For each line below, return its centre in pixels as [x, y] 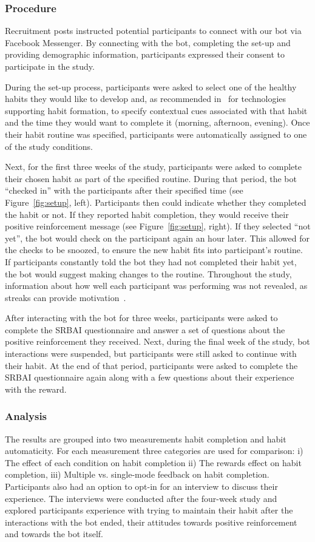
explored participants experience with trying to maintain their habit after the [149, 510]
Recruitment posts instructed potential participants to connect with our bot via [153, 31]
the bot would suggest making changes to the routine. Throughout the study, [148, 273]
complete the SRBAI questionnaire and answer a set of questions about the [145, 329]
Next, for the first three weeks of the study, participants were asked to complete [153, 167]
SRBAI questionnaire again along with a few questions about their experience [150, 377]
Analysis [26, 416]
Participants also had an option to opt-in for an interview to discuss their [141, 486]
